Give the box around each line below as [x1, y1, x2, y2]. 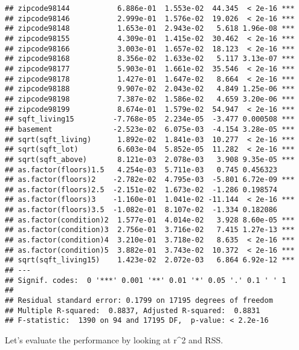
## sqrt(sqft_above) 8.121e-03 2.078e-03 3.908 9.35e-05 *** [5, 155, 295, 164]
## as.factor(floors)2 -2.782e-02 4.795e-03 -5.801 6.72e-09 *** [5, 175, 295, 184]
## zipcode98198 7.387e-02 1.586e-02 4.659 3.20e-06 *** [5, 94, 295, 103]
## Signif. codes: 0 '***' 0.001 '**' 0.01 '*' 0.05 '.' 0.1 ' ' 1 [5, 276, 286, 285]
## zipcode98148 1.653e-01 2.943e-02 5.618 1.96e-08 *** [5, 24, 295, 33]
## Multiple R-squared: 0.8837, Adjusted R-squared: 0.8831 [5, 306, 260, 315]
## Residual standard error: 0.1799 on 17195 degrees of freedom [5, 296, 273, 305]
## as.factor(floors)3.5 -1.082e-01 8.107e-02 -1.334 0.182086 [5, 206, 278, 215]
